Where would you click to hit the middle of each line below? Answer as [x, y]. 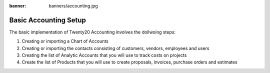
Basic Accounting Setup [47, 20]
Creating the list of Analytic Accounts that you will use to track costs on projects [104, 55]
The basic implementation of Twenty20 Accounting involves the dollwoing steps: [92, 32]
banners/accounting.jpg [73, 6]
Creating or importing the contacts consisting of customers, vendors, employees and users [115, 48]
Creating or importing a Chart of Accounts [65, 41]
